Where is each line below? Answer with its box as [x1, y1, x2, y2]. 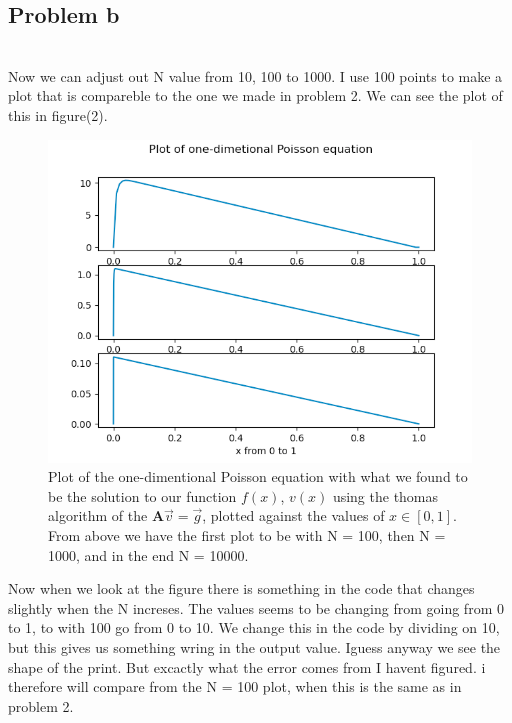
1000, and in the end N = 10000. [48, 544, 249, 565]
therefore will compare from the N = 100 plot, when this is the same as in [8, 676, 462, 697]
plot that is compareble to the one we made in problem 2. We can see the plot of [8, 85, 503, 106]
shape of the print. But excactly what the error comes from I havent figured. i [8, 656, 486, 677]
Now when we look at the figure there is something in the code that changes [8, 578, 475, 599]
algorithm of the [48, 505, 148, 526]
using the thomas [332, 485, 439, 506]
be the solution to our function [48, 485, 237, 506]
